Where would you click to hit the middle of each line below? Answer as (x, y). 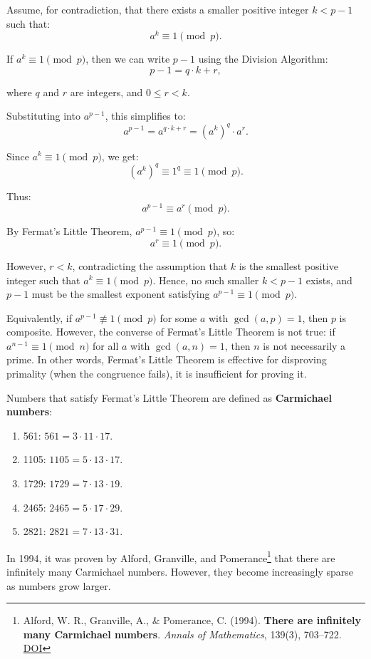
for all (106, 345)
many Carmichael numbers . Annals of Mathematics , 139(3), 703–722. (182, 634)
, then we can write (128, 59)
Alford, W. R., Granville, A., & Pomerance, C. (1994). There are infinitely (192, 620)
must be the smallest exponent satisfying (121, 294)
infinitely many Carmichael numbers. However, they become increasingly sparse (180, 572)
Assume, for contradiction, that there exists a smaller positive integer (158, 9)
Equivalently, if (40, 317)
